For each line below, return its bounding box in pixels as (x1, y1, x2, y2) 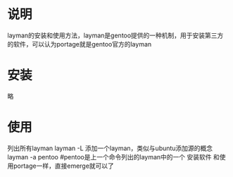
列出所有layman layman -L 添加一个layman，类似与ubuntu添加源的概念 (7, 144, 213, 152)
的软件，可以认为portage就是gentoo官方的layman (7, 39, 152, 48)
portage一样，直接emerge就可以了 (13, 161, 115, 170)
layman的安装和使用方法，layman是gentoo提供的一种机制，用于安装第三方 (7, 31, 224, 39)
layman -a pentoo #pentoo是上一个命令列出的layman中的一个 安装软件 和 (7, 152, 220, 161)
